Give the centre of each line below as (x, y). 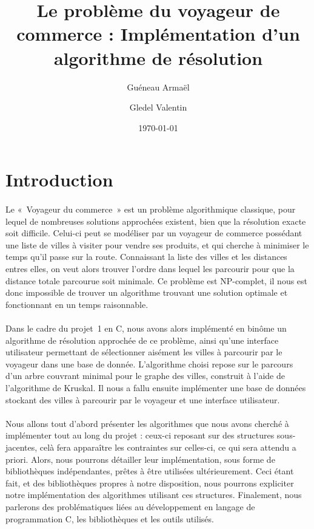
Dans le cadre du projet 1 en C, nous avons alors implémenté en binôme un (146, 328)
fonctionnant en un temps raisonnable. (77, 304)
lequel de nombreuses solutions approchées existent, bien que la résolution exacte (156, 221)
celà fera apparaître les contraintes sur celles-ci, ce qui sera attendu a (168, 447)
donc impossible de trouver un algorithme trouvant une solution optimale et (147, 292)
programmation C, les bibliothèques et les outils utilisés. (110, 518)
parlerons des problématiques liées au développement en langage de (130, 506)
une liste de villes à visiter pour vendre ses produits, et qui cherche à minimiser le (157, 244)
